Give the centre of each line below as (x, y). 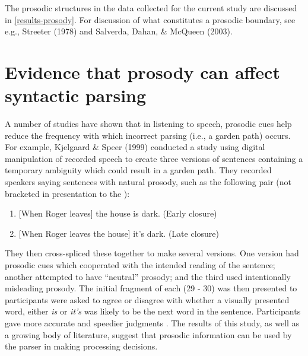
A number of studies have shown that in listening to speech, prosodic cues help (148, 124)
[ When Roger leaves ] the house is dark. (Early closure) (118, 213)
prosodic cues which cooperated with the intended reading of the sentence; (140, 265)
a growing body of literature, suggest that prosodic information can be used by (148, 334)
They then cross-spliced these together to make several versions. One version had (152, 253)
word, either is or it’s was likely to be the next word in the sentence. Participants (153, 311)
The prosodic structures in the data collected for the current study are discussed (151, 8)
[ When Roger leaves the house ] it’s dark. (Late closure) (119, 233)
